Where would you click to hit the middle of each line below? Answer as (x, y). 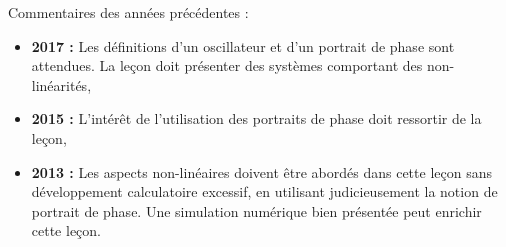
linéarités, (61, 84)
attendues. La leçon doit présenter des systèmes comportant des (227, 65)
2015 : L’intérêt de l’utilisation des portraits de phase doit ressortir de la (256, 118)
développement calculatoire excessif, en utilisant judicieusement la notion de (264, 191)
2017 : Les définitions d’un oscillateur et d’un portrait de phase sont (243, 45)
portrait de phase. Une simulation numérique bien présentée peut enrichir (256, 210)
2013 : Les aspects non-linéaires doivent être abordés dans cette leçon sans (261, 171)
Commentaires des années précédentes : (128, 12)
